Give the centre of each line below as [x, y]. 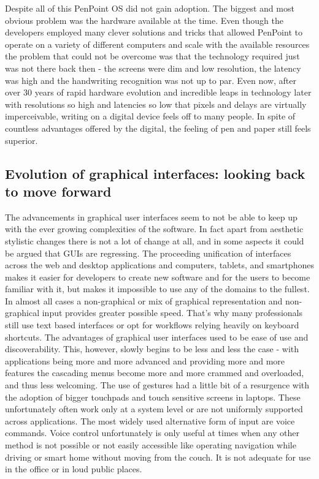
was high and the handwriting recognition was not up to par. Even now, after [151, 80]
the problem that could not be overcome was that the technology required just [152, 56]
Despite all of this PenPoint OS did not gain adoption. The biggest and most [150, 8]
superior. [21, 140]
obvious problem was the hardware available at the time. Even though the [144, 20]
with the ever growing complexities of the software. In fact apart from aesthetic [154, 229]
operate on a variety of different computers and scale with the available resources [157, 44]
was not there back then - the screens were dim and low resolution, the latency [153, 68]
